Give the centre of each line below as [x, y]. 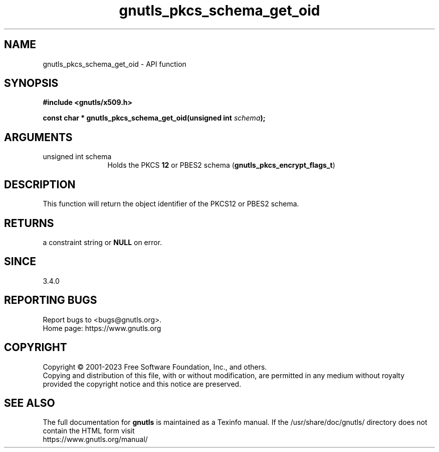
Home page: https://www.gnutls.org [102, 328]
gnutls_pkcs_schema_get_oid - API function [115, 64]
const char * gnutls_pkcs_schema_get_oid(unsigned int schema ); [154, 118]
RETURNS [29, 223]
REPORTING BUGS [51, 300]
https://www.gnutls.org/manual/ [95, 439]
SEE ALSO [30, 403]
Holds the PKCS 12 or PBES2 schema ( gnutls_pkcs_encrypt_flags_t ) [221, 165]
